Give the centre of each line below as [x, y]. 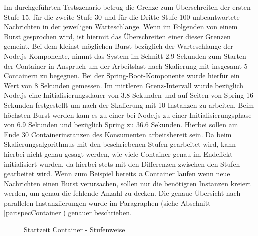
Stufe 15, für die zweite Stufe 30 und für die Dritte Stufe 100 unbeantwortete [122, 17]
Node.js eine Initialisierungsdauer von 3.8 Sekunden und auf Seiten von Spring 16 [129, 95]
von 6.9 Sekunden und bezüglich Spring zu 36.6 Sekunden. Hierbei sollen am [121, 124]
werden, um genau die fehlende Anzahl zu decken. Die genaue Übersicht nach [122, 193]
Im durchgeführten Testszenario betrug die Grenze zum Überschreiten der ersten [127, 7]
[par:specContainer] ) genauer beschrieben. [68, 212]
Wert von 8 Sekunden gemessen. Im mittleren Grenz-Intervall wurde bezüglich [124, 85]
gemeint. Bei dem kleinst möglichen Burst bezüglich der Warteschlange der [119, 46]
